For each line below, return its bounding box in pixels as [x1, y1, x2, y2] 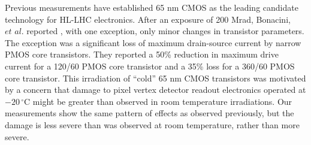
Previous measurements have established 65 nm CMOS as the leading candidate [5, 1, 298, 13]
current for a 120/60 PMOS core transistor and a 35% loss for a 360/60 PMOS [5, 59, 295, 72]
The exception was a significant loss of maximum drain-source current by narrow [5, 36, 301, 49]
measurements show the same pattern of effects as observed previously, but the [5, 107, 294, 119]
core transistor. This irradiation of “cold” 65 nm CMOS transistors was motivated [5, 71, 306, 84]
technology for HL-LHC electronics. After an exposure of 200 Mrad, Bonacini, [5, 13, 291, 25]
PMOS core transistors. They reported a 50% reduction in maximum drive [5, 48, 279, 61]
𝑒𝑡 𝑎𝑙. [5, 28, 24, 37]
